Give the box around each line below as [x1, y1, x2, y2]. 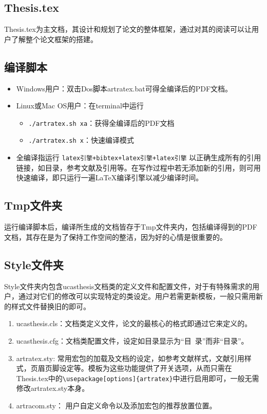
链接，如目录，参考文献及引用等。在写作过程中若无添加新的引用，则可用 [16, 162, 261, 173]
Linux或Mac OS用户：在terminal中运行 [16, 100, 144, 111]
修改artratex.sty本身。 [16, 383, 89, 393]
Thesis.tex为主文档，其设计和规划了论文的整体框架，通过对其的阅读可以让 [4, 24, 252, 34]
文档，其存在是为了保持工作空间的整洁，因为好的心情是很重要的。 [4, 231, 227, 242]
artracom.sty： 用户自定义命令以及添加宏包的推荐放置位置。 [16, 400, 217, 410]
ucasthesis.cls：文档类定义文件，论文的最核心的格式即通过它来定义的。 [16, 318, 252, 329]
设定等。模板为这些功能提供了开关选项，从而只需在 [59, 363, 232, 373]
